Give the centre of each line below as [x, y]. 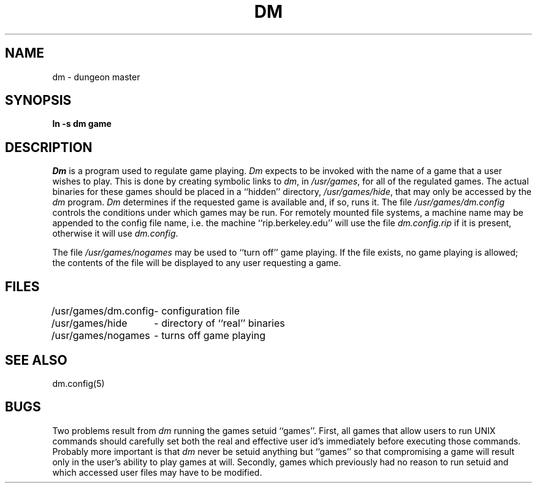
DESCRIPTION [49, 147]
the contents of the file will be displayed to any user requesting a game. [197, 263]
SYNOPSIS [38, 101]
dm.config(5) [78, 383]
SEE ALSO [36, 360]
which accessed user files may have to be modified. [157, 472]
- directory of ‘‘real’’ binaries [219, 323]
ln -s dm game [82, 124]
